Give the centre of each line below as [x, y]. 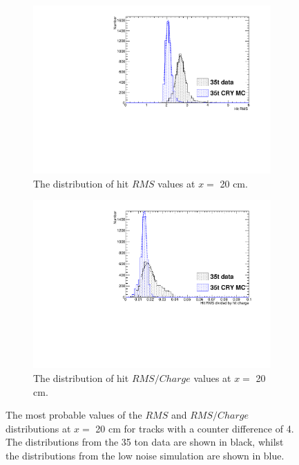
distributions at [38, 428]
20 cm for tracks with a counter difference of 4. [195, 428]
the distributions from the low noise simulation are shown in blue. [145, 455]
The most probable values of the [74, 415]
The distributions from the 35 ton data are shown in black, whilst [145, 442]
